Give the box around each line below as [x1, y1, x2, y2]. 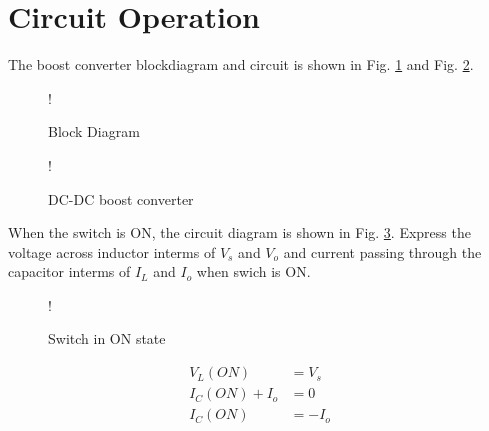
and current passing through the [283, 241, 482, 262]
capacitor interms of [8, 261, 131, 282]
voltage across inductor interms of [8, 241, 216, 262]
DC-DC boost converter [48, 188, 194, 209]
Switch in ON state [48, 328, 166, 349]
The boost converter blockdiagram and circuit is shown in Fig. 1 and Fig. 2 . [8, 54, 474, 75]
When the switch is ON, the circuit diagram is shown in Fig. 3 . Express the [8, 222, 471, 243]
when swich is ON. [196, 261, 311, 282]
